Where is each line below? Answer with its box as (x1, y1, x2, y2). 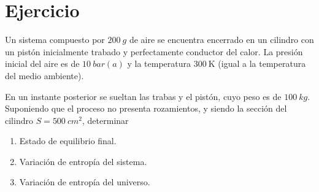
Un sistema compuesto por (5, 33, 105, 46)
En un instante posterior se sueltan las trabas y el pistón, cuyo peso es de (5, 90, 282, 102)
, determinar (82, 113, 129, 126)
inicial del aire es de (5, 57, 80, 70)
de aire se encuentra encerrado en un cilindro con (129, 33, 314, 46)
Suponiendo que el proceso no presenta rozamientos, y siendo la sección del (5, 102, 287, 115)
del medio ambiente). (5, 69, 84, 82)
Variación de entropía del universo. (19, 175, 150, 188)
